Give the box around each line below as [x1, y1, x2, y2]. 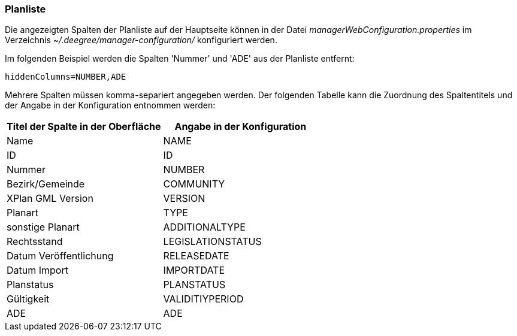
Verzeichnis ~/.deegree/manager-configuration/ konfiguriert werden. [5, 35, 277, 46]
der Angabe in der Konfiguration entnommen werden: [5, 100, 216, 111]
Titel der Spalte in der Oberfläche [7, 120, 161, 133]
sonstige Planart [7, 221, 80, 234]
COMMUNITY [163, 178, 225, 190]
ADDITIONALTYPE [163, 221, 246, 234]
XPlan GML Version [7, 192, 93, 205]
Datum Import [7, 264, 68, 277]
